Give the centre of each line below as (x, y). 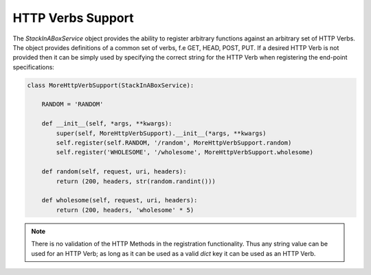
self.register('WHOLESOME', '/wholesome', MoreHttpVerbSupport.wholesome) (185, 152)
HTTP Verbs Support (73, 18)
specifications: (34, 67)
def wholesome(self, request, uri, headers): (120, 200)
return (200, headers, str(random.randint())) (136, 181)
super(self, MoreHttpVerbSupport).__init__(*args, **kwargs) (161, 133)
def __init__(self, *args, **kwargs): (107, 124)
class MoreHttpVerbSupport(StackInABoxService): (111, 85)
